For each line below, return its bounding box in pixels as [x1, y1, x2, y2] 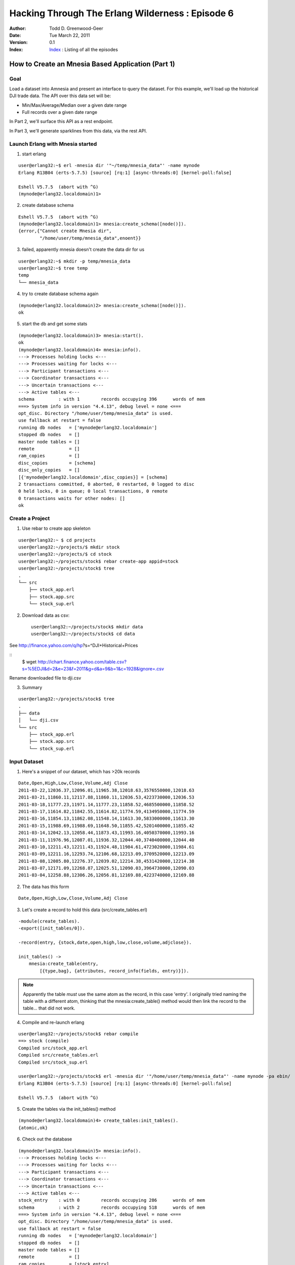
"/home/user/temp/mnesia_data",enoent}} [39, 235, 141, 241]
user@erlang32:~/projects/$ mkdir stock [18, 544, 120, 550]
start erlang [22, 151, 47, 157]
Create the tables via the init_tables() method [22, 1106, 116, 1112]
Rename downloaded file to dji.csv [9, 675, 81, 681]
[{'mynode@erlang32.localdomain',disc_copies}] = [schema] [18, 474, 168, 480]
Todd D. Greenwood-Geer [49, 25, 104, 31]
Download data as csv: [22, 612, 70, 618]
